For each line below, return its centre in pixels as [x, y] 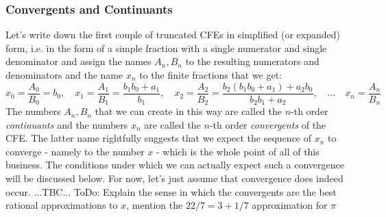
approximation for [290, 205]
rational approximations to [62, 205]
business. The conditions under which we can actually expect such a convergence [175, 165]
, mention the [155, 205]
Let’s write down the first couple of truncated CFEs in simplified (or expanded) [173, 35]
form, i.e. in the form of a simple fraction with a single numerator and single [166, 48]
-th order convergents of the [268, 124]
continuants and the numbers [67, 124]
